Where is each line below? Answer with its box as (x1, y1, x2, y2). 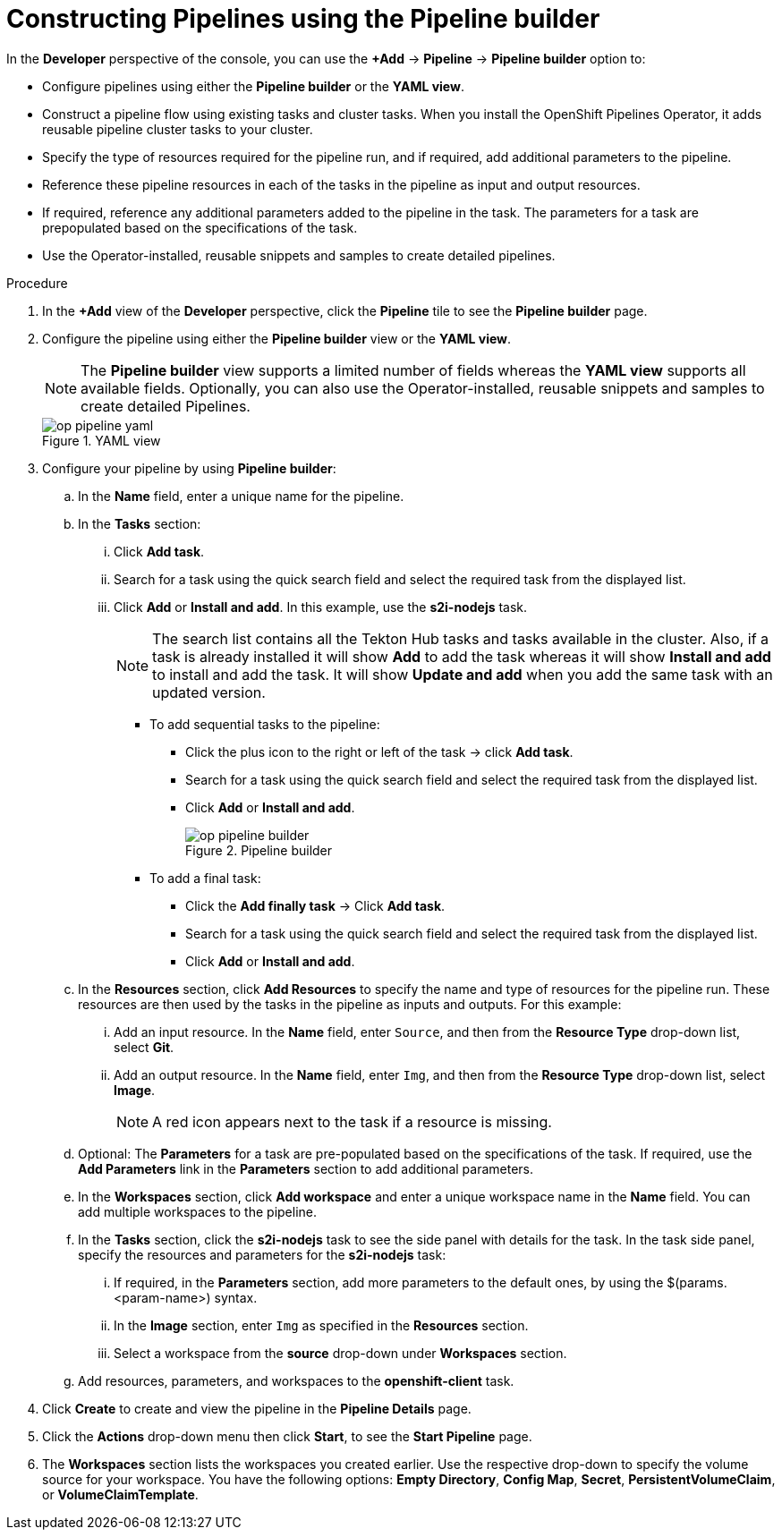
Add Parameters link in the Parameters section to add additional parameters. (78, 1160, 534, 1176)
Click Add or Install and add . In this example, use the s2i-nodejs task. (114, 599, 528, 615)
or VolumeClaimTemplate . (42, 1486, 199, 1502)
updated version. (152, 683, 266, 701)
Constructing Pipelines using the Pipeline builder (6, 4, 600, 34)
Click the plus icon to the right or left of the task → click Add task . (185, 743, 574, 760)
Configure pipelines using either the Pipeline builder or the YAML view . (42, 78, 464, 94)
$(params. (667, 1274, 727, 1290)
